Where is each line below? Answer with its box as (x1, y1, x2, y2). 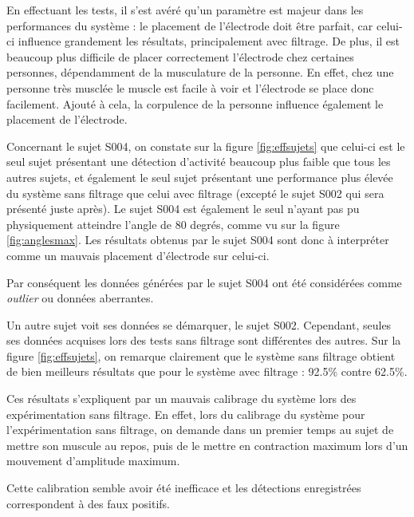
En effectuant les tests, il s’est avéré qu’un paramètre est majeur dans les (6, 2, 364, 18)
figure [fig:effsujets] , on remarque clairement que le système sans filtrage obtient (6, 347, 396, 364)
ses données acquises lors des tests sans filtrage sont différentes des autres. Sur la (6, 332, 401, 349)
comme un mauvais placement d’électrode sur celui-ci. (6, 247, 270, 263)
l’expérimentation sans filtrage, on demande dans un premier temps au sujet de (6, 421, 394, 438)
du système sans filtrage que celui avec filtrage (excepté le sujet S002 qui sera (6, 184, 384, 201)
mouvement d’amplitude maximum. (6, 452, 180, 469)
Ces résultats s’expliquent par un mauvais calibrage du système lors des (6, 390, 357, 407)
